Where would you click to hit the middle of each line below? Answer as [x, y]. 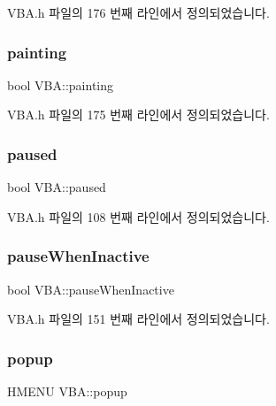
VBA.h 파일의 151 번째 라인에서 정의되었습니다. [138, 319]
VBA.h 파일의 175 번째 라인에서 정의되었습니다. [138, 115]
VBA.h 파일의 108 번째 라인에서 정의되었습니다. [138, 216]
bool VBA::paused [57, 187]
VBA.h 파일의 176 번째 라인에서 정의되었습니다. [138, 12]
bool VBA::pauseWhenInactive [91, 289]
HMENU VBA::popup [67, 391]
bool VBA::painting [61, 84]
